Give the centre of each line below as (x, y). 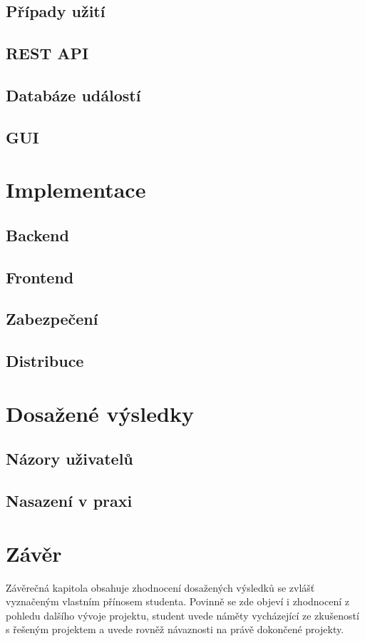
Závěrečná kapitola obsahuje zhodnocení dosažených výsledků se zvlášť (160, 587)
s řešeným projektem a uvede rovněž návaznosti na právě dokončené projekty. (175, 629)
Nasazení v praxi (69, 501)
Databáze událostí (73, 95)
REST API (47, 53)
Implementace (76, 190)
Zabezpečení (52, 319)
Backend (37, 234)
